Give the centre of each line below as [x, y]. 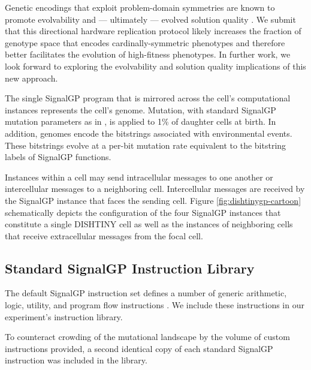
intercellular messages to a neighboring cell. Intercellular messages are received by [155, 189]
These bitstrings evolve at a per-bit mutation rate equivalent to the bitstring [146, 145]
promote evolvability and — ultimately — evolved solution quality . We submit [150, 19]
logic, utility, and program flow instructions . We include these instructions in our [155, 305]
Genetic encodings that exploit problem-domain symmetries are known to [140, 7]
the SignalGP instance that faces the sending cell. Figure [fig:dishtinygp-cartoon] [153, 200]
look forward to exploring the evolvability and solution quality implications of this [155, 66]
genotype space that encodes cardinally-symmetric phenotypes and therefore [145, 42]
